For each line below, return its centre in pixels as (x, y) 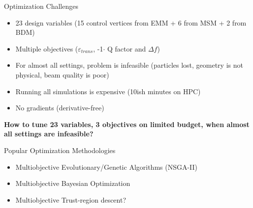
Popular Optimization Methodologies (60, 150)
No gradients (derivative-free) (60, 108)
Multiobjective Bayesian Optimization (73, 183)
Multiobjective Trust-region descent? (71, 199)
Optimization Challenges (41, 6)
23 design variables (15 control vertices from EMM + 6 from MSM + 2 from (131, 22)
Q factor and (127, 48)
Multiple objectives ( (47, 48)
